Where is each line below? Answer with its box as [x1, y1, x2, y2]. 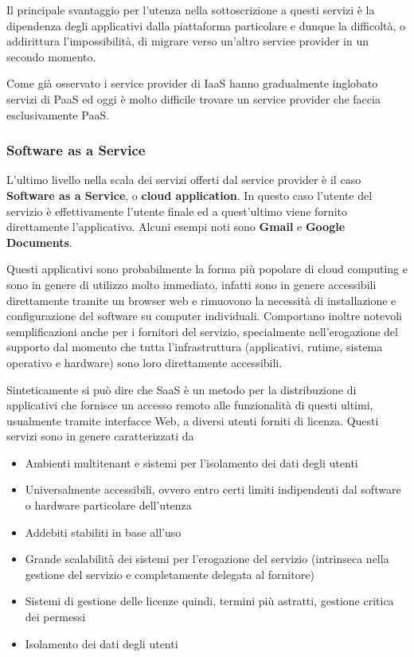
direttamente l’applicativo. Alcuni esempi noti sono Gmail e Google [6, 218, 346, 235]
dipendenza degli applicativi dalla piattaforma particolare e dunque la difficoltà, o [6, 17, 406, 33]
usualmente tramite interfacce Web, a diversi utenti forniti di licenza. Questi [6, 412, 379, 428]
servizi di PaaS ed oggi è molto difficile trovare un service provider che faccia [6, 90, 381, 107]
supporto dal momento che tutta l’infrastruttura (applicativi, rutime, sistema [6, 338, 383, 355]
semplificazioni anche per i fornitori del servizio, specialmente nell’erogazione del [6, 323, 398, 339]
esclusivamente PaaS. [6, 106, 110, 123]
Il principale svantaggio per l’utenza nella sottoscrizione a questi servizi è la [6, 2, 375, 18]
